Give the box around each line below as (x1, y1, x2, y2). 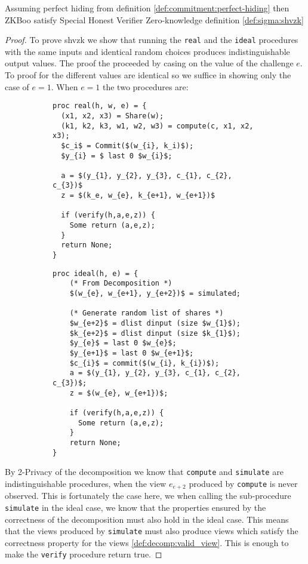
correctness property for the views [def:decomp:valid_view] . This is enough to (5, 536, 289, 548)
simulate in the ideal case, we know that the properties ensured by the (5, 501, 266, 513)
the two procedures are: (103, 80, 189, 93)
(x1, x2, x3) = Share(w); (61, 111, 164, 120)
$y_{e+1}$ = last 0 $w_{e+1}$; (69, 348, 194, 357)
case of (5, 80, 29, 93)
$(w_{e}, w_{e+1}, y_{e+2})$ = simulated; (69, 289, 241, 298)
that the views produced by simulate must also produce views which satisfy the (5, 525, 298, 537)
